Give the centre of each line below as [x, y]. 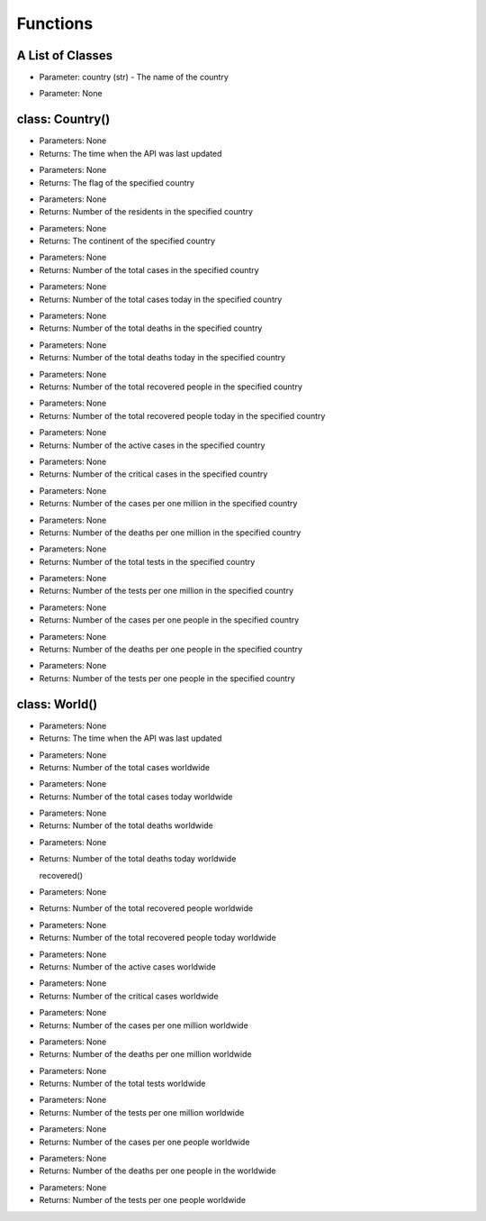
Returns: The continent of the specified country [127, 241]
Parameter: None [71, 94]
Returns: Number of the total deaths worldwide [126, 825]
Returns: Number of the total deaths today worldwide [138, 859]
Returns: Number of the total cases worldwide [125, 767]
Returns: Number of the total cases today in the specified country [161, 299]
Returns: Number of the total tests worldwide [122, 1084]
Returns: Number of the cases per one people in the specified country [169, 620]
